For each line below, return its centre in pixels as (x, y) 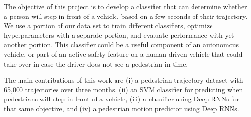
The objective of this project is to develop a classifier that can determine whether (125, 6)
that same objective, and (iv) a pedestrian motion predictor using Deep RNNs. (122, 108)
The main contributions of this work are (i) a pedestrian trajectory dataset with (124, 80)
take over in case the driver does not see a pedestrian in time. (96, 63)
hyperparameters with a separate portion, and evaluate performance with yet (119, 35)
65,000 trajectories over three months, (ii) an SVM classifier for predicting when (124, 89)
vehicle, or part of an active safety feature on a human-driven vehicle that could (123, 54)
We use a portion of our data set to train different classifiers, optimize (108, 25)
